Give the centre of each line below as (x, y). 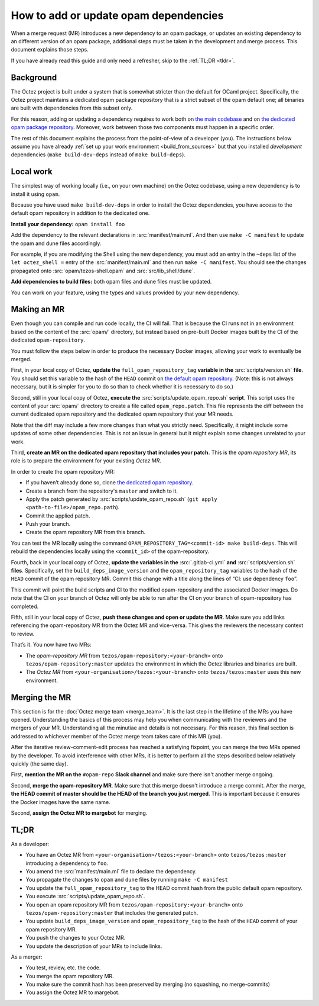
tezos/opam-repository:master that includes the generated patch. (112, 912)
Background (34, 77)
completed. (25, 606)
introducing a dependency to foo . (67, 863)
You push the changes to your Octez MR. (76, 938)
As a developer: (30, 844)
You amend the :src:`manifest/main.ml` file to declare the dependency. (111, 871)
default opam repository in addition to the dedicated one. (80, 213)
